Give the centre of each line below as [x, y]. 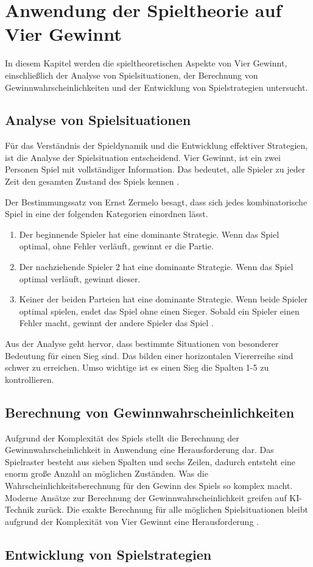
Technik [19, 509]
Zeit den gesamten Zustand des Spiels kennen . [92, 181]
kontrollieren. [30, 379]
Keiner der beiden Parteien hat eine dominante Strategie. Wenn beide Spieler [164, 299]
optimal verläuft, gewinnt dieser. [80, 278]
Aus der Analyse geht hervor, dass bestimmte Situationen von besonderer [142, 344]
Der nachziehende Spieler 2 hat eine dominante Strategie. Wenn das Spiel [156, 267]
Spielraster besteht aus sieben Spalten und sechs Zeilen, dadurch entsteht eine [150, 461]
